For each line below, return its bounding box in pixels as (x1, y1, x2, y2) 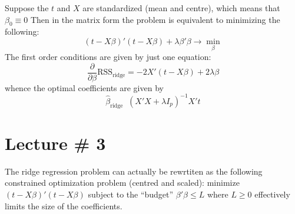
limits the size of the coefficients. (5, 199, 122, 212)
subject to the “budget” (88, 188, 174, 200)
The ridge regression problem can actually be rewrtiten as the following (5, 165, 263, 177)
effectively (254, 188, 290, 200)
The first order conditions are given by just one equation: (5, 51, 211, 63)
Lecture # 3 (5, 131, 106, 155)
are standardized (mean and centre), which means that (82, 2, 280, 14)
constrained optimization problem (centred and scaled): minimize (5, 176, 240, 189)
